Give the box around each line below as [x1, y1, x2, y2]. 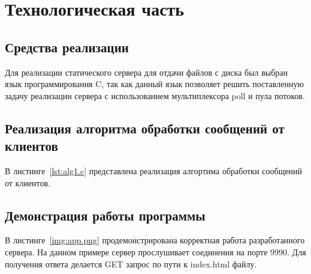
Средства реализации [5, 37, 129, 56]
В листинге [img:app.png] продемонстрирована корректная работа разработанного [5, 234, 305, 246]
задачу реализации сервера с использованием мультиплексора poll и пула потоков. [5, 89, 305, 102]
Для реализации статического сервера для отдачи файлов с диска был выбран [5, 65, 288, 78]
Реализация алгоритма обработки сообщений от [5, 118, 285, 137]
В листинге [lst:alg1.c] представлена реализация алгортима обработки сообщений [5, 164, 303, 177]
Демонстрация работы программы [5, 205, 206, 224]
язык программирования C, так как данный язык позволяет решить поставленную [5, 78, 304, 90]
